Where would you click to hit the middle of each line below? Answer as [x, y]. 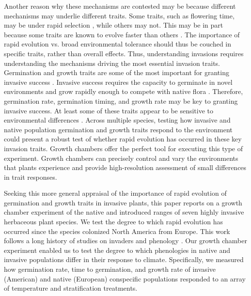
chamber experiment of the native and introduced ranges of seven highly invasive [124, 212]
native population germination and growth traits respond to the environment [118, 129]
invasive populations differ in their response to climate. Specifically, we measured [124, 259]
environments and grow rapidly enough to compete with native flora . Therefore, [124, 91]
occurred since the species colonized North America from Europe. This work [117, 231]
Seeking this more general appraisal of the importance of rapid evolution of [115, 193]
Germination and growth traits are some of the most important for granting [117, 72]
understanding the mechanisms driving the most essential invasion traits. [112, 63]
